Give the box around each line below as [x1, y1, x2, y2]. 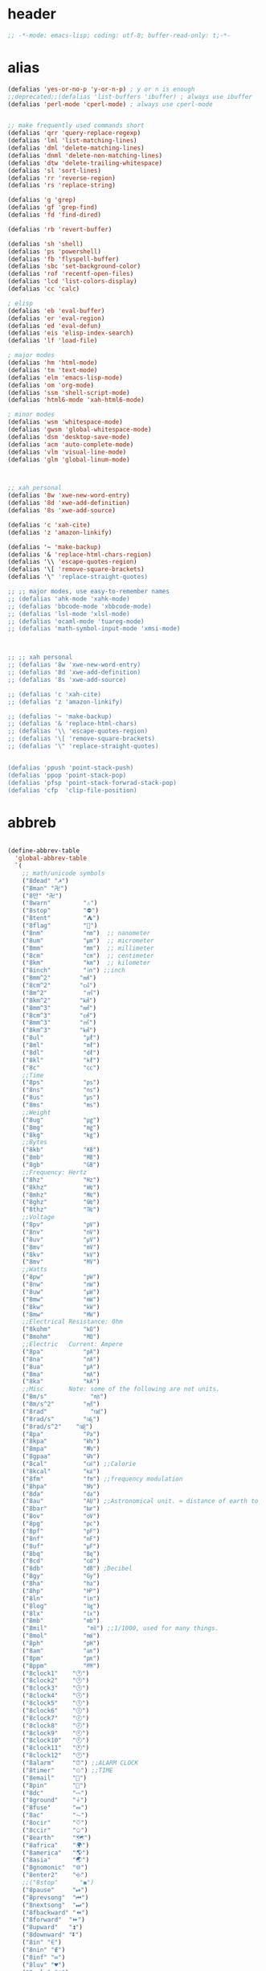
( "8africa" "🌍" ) [22, 1841, 90, 1850]
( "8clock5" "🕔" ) [22, 1699, 90, 1707]
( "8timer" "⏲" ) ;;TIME [22, 1766, 113, 1774]
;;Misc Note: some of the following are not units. [22, 1385, 220, 1394]
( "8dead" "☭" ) [22, 877, 69, 885]
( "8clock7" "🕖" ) [22, 1714, 90, 1722]
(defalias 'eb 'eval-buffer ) [7, 306, 105, 314]
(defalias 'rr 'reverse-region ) [7, 174, 116, 182]
